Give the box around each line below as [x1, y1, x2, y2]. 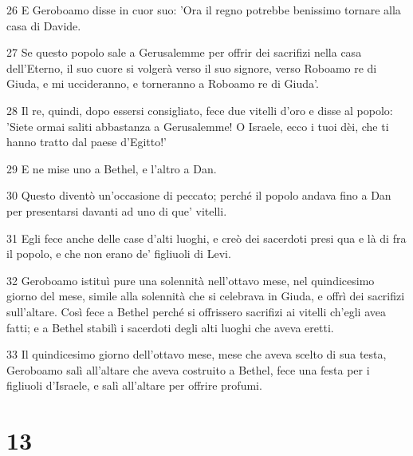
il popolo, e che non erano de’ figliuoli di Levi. [6, 245, 231, 262]
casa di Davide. [6, 17, 81, 34]
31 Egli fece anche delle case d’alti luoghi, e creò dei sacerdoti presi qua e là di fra [6, 229, 407, 246]
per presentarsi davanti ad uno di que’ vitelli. [6, 202, 227, 219]
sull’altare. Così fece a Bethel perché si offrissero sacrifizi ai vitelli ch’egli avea [6, 303, 386, 319]
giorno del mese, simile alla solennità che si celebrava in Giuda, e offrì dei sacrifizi [6, 287, 405, 304]
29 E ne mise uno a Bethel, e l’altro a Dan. [6, 160, 217, 176]
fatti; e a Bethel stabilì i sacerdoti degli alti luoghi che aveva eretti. [6, 319, 334, 335]
